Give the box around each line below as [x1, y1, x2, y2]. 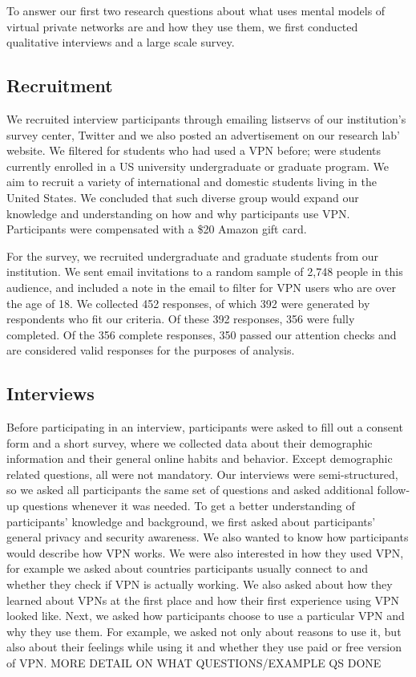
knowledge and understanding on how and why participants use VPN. [6, 205, 350, 221]
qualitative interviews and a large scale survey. [6, 34, 235, 51]
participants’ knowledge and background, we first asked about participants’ [6, 513, 376, 529]
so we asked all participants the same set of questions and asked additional [6, 481, 374, 498]
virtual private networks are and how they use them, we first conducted [6, 18, 358, 34]
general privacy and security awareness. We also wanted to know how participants [6, 529, 409, 545]
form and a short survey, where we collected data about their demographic [6, 434, 373, 451]
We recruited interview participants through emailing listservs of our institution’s [6, 110, 406, 127]
